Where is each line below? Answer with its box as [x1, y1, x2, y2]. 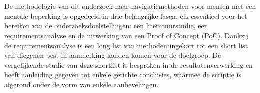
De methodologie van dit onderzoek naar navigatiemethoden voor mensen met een [4, 1, 256, 11]
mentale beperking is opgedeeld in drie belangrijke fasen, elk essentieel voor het [4, 10, 247, 21]
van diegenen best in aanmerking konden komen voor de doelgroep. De [4, 50, 221, 60]
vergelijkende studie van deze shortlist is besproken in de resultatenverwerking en [4, 59, 253, 70]
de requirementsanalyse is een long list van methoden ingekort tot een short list [4, 40, 248, 50]
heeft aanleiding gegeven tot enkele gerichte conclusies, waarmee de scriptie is [4, 69, 242, 80]
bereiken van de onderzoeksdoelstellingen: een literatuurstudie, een [4, 20, 208, 31]
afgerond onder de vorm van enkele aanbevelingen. [4, 79, 159, 89]
